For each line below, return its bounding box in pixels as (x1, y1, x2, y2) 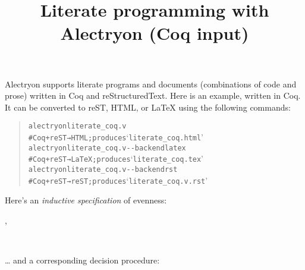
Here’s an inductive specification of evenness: (5, 194, 167, 206)
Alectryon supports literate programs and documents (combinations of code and (5, 77, 297, 90)
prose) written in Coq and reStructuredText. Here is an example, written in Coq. (5, 89, 301, 102)
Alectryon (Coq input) (60, 21, 249, 45)
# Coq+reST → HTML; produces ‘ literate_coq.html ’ (28, 131, 204, 143)
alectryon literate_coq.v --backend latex (28, 143, 186, 152)
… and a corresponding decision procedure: (5, 254, 160, 266)
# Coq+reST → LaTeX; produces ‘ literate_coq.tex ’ (28, 152, 204, 165)
